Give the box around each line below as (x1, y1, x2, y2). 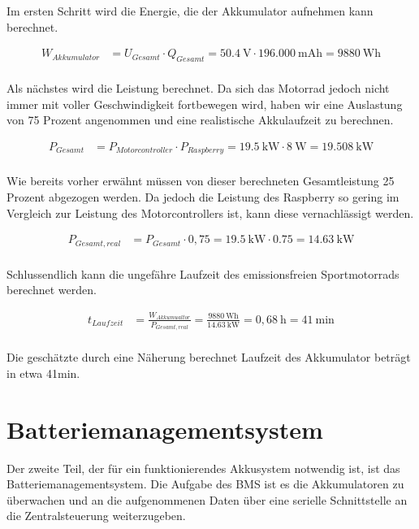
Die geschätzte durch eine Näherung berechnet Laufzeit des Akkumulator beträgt (6, 349, 411, 366)
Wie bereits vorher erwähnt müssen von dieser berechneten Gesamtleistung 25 (6, 172, 395, 189)
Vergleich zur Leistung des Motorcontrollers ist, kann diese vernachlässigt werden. (6, 204, 414, 221)
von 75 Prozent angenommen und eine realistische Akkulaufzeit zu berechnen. (6, 111, 394, 128)
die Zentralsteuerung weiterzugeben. (6, 507, 186, 524)
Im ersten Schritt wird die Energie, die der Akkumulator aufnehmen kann (6, 2, 374, 19)
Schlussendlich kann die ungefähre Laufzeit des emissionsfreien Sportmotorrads (6, 265, 400, 282)
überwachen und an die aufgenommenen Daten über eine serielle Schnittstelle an (6, 491, 408, 508)
